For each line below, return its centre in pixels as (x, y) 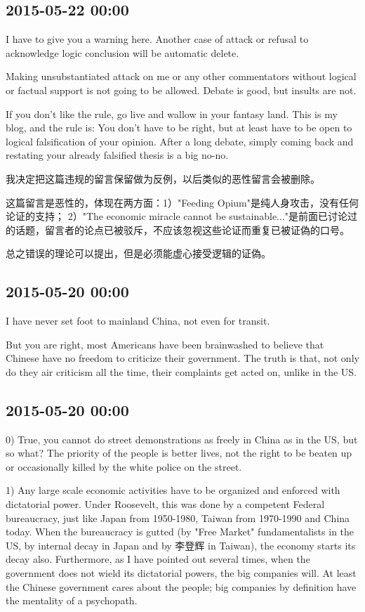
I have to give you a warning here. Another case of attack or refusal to (157, 39)
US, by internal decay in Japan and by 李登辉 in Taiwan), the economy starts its (181, 545)
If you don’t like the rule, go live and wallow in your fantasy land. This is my (172, 113)
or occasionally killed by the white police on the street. (124, 466)
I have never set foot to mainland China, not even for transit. (138, 321)
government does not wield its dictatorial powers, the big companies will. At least (181, 573)
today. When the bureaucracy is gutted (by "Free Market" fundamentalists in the (180, 532)
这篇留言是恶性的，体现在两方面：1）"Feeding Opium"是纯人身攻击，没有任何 (182, 202)
